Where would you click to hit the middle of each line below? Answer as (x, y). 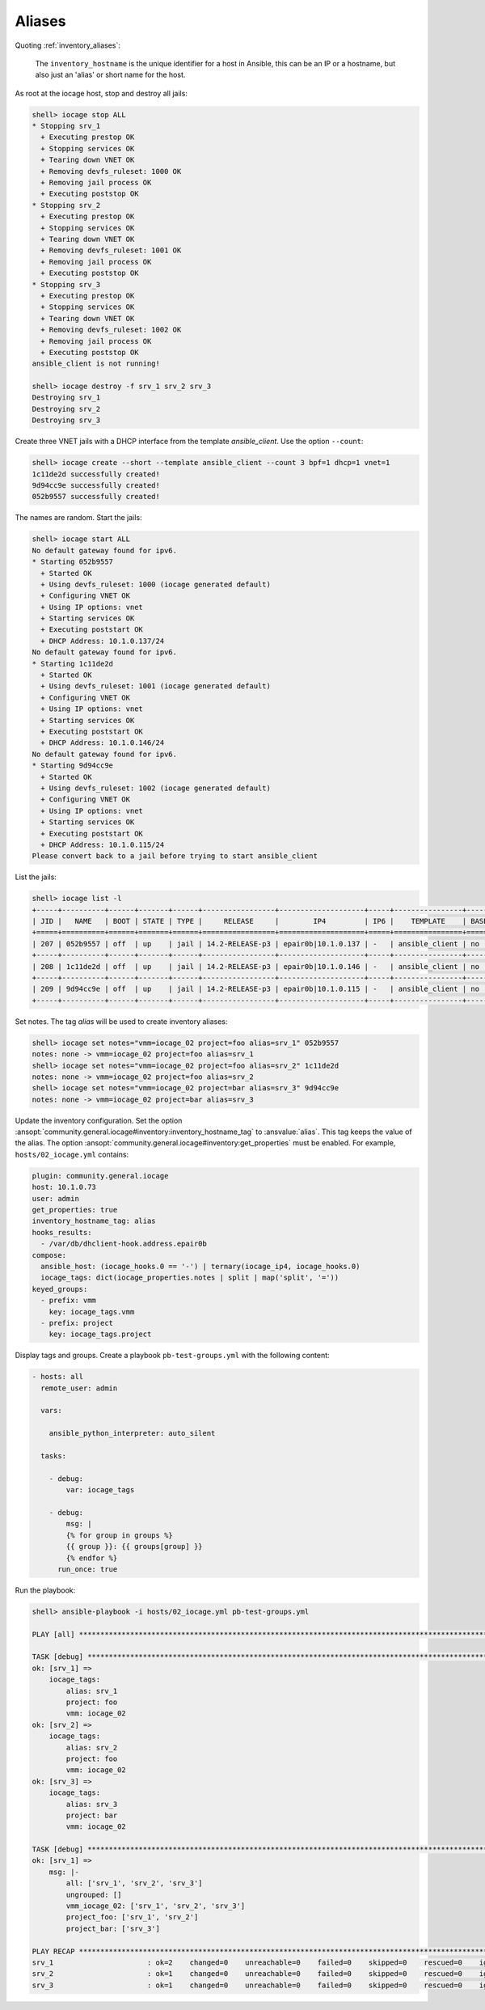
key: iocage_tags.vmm (92, 1312)
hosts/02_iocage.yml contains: (72, 1154)
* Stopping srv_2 (66, 205)
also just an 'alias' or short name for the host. (110, 75)
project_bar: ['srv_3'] (113, 1928)
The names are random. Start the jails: (78, 518)
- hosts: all (58, 1377)
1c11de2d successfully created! (96, 474)
